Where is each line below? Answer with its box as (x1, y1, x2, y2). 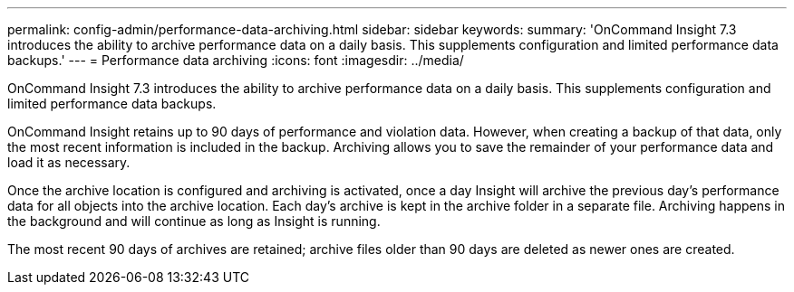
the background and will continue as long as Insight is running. (7, 213, 381, 229)
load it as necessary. (7, 155, 131, 170)
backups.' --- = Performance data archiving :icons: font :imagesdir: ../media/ (7, 52, 464, 68)
